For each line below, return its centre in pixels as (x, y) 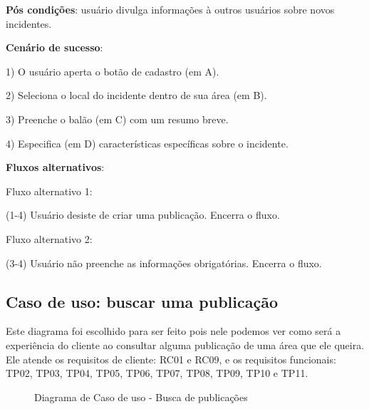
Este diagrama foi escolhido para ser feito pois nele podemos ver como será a (173, 331)
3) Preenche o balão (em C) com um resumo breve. (117, 119)
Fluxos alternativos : (55, 167)
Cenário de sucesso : (54, 47)
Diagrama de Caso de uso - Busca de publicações (141, 397)
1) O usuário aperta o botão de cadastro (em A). (113, 71)
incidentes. (29, 23)
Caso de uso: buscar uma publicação (142, 301)
